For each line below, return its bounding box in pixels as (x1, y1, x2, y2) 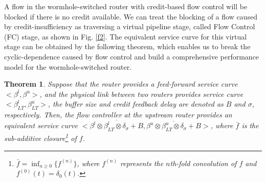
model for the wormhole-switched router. (4, 61, 132, 72)
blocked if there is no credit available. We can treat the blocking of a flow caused (4, 11, 257, 22)
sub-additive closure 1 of (4, 131, 77, 143)
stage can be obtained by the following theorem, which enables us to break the (4, 41, 251, 52)
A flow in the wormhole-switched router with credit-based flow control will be (4, 1, 248, 11)
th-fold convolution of (170, 157, 237, 168)
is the (241, 120, 259, 131)
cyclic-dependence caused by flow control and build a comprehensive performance (4, 51, 259, 62)
